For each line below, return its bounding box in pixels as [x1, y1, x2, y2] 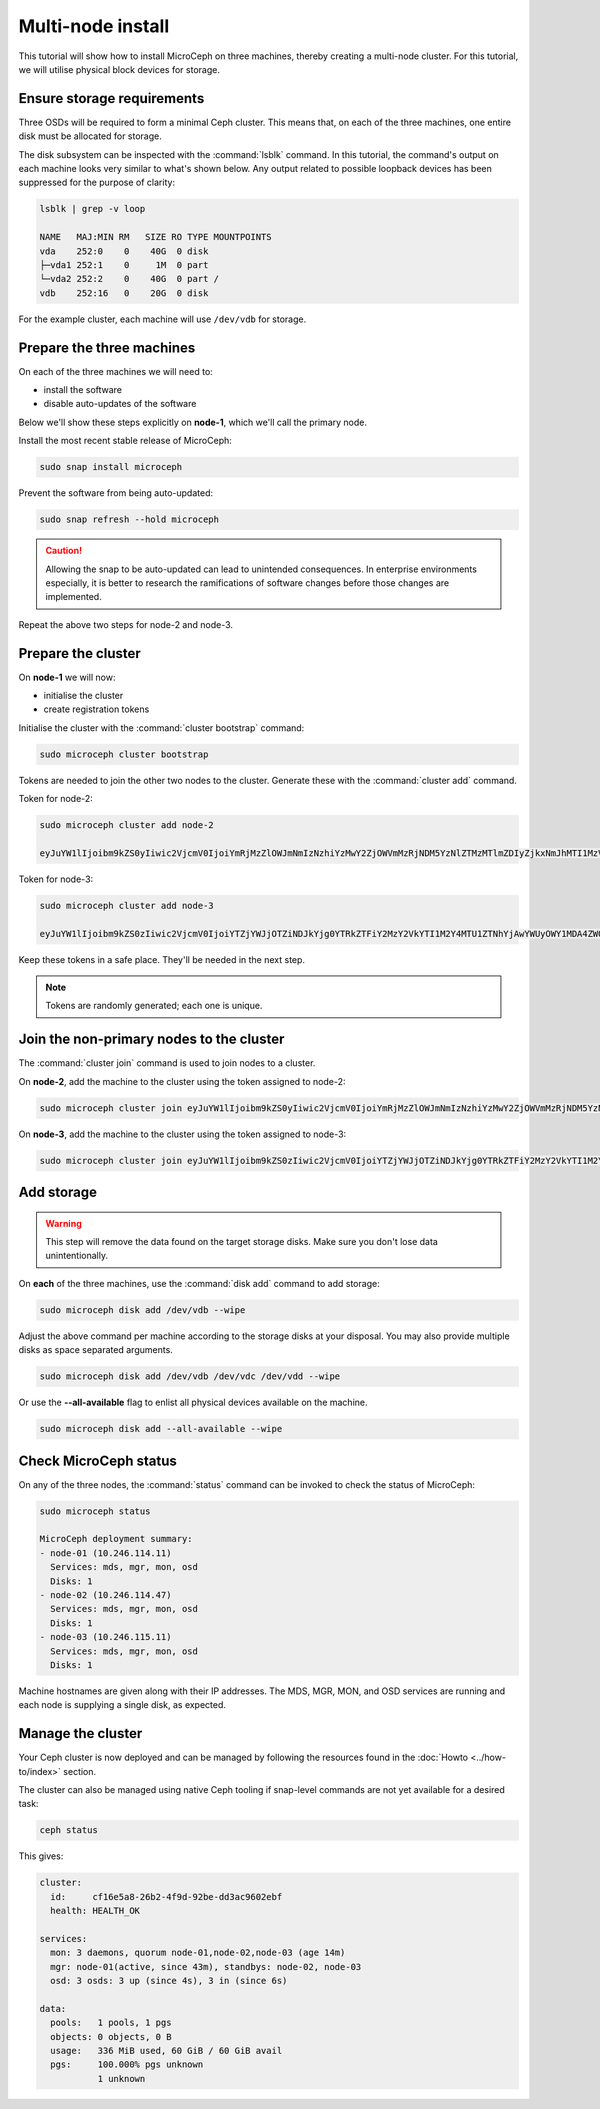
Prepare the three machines [18, 339, 196, 356]
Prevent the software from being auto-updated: [18, 487, 214, 499]
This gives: [18, 1850, 64, 1862]
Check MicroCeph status [18, 1452, 177, 1469]
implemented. [45, 591, 102, 603]
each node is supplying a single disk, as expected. [18, 1699, 227, 1711]
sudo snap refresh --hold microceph [39, 514, 220, 525]
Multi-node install [18, 15, 170, 37]
